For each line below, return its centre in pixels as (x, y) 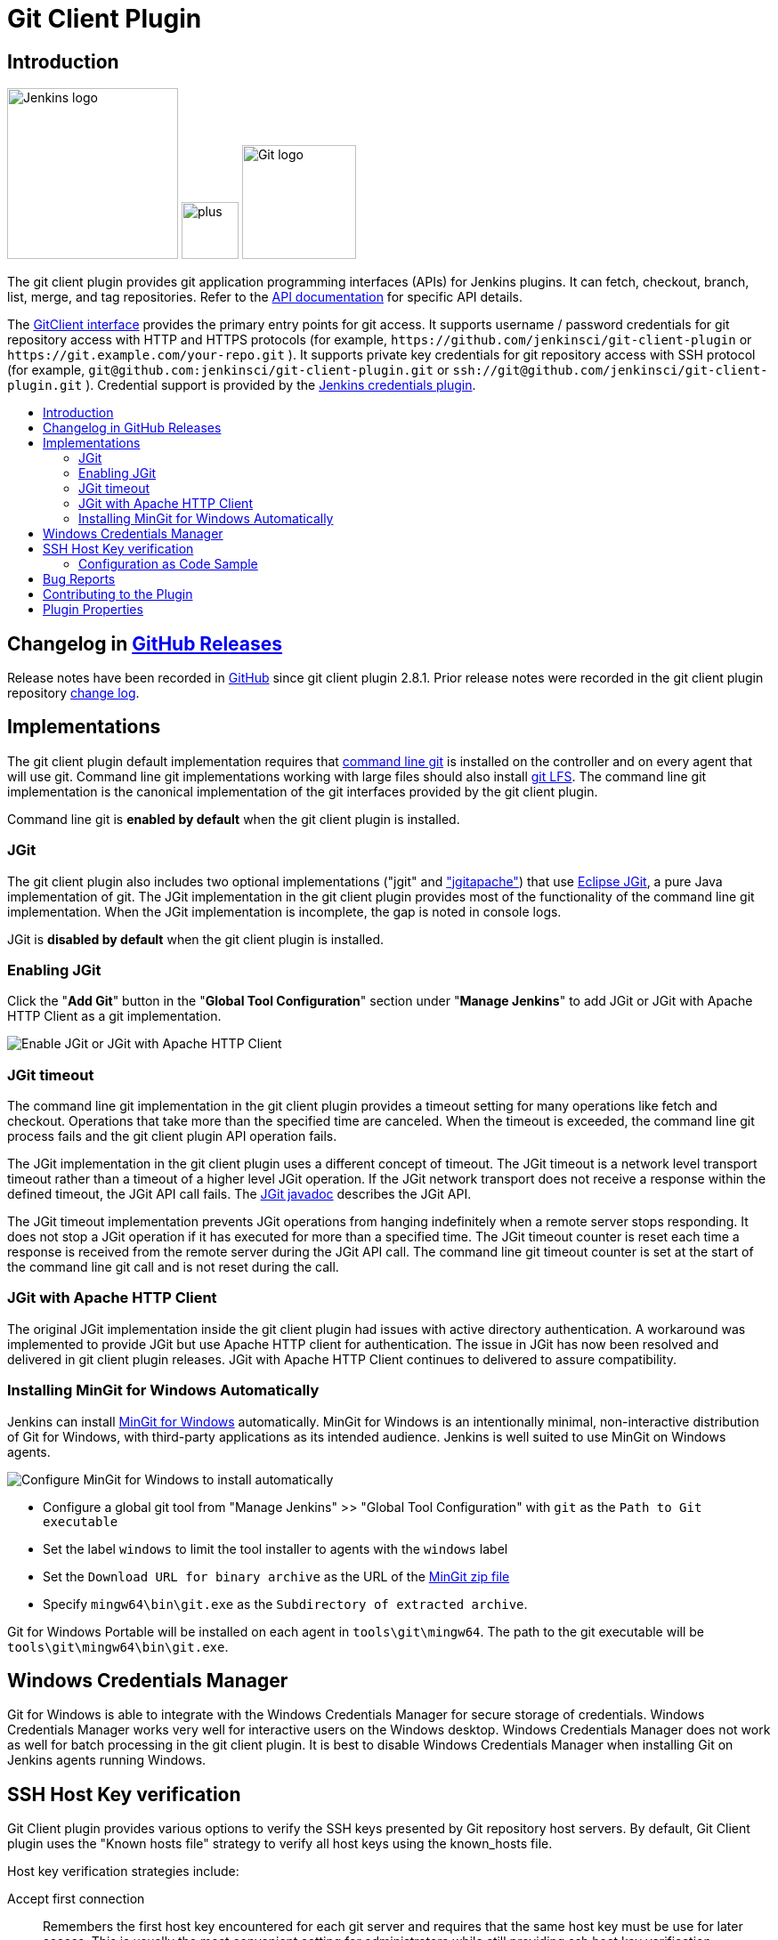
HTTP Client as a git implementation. (114, 1016)
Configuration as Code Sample (168, 564)
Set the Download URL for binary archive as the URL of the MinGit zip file (276, 1576)
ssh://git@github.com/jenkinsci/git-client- (610, 371)
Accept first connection (76, 1899)
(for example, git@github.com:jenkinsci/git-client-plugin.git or (228, 370)
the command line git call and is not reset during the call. (173, 1267)
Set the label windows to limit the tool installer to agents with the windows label (276, 1548)
